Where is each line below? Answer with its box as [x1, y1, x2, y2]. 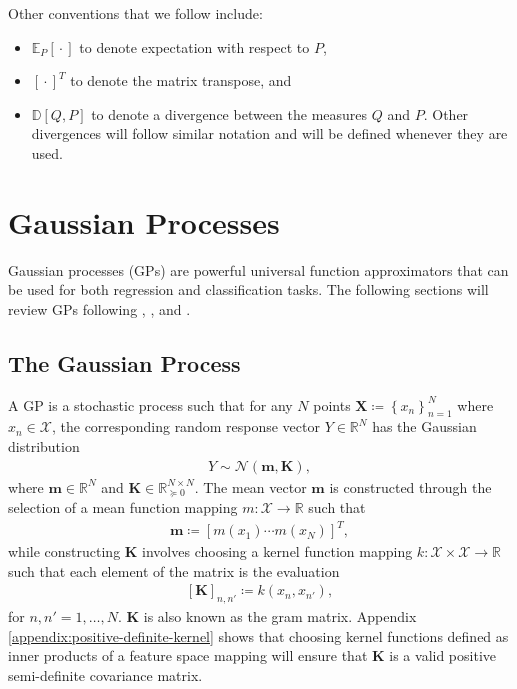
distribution [8, 436, 80, 457]
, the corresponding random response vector [51, 416, 320, 437]
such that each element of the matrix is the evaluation [8, 560, 340, 581]
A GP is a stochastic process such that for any [8, 394, 293, 415]
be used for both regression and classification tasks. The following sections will [8, 279, 489, 300]
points [313, 394, 351, 415]
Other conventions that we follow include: [8, 3, 263, 23]
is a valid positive [389, 645, 497, 666]
